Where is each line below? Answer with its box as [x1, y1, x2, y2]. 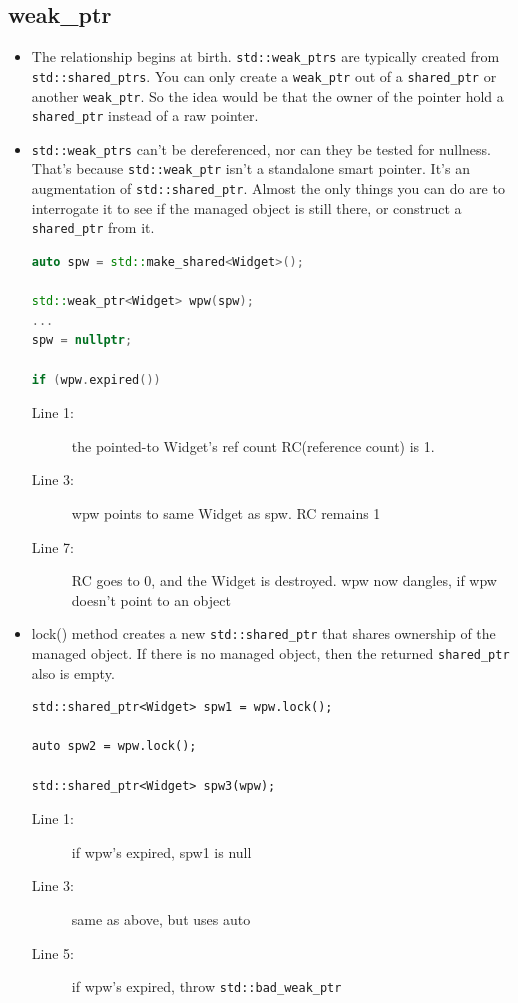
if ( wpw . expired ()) [31, 372, 161, 387]
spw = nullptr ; [31, 333, 133, 348]
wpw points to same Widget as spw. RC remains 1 [71, 502, 381, 523]
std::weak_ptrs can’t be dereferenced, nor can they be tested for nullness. [31, 138, 491, 159]
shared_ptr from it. [31, 217, 155, 238]
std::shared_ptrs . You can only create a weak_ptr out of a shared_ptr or [31, 65, 497, 86]
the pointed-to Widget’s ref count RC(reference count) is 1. [71, 435, 435, 456]
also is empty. [31, 662, 115, 683]
